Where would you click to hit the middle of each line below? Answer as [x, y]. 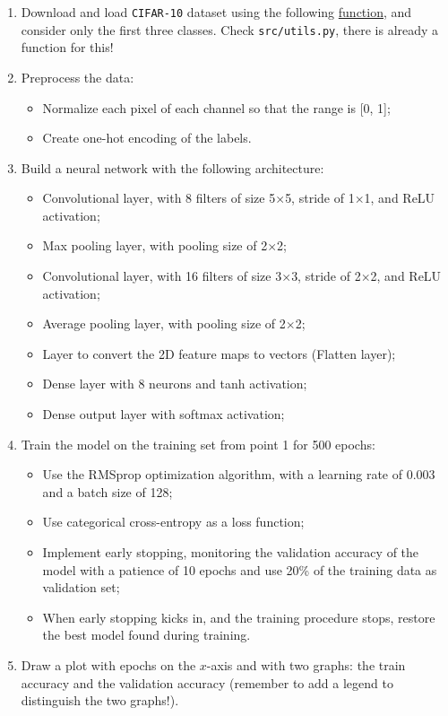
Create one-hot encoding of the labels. [147, 138]
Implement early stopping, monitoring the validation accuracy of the [231, 552]
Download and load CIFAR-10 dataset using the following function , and [216, 12]
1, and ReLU [400, 198]
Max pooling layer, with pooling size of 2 [155, 245]
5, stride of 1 [320, 198]
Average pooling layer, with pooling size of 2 [164, 323]
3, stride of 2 [326, 276]
